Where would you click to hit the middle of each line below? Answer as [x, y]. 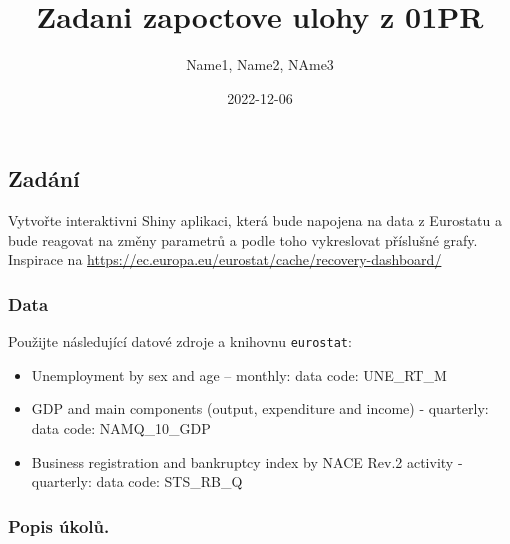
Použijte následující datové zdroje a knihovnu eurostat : [180, 341]
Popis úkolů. [59, 525]
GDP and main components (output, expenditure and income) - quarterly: [260, 408]
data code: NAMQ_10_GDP [121, 427]
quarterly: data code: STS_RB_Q [137, 481]
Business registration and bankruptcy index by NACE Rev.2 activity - [247, 461]
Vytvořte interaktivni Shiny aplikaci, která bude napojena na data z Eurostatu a [255, 220]
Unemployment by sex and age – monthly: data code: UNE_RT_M [239, 374]
